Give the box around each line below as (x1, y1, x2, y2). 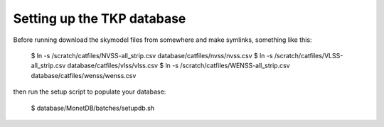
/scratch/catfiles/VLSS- (274, 51, 343, 60)
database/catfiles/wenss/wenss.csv (31, 71, 137, 79)
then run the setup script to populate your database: (13, 87, 166, 96)
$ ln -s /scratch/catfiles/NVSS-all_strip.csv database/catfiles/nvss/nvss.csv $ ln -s (31, 51, 273, 60)
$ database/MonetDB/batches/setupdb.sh (31, 104, 155, 112)
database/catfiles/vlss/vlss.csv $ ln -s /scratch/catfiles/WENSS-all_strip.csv (67, 61, 291, 70)
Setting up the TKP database (13, 11, 186, 26)
